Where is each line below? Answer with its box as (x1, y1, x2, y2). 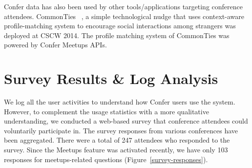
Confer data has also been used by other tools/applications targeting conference (4, 1, 243, 11)
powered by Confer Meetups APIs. (4, 40, 107, 50)
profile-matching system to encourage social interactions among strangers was (4, 21, 236, 31)
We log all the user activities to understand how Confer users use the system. (4, 97, 235, 107)
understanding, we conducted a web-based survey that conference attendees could (4, 116, 248, 126)
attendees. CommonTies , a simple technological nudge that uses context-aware (4, 11, 244, 21)
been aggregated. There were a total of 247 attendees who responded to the (4, 135, 230, 145)
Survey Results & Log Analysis (4, 68, 218, 88)
